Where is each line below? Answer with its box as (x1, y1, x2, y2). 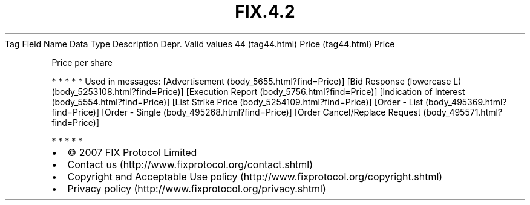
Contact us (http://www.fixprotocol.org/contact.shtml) (67, 158, 313, 171)
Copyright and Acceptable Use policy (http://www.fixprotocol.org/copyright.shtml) (67, 170, 443, 183)
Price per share (51, 57, 113, 68)
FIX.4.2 (235, 1, 295, 22)
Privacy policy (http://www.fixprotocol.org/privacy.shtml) (67, 182, 326, 195)
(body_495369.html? (425, 96, 507, 107)
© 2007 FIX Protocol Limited (67, 146, 197, 158)
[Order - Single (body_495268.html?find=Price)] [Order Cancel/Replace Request (101, 106, 421, 117)
